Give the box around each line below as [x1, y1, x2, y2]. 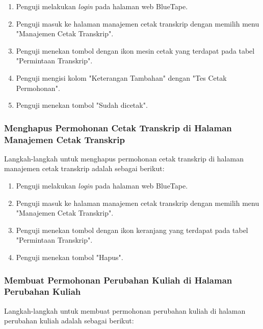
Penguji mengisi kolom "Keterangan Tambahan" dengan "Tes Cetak [16, 72, 227, 83]
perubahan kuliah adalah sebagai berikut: [4, 315, 134, 326]
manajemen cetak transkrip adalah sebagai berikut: [4, 163, 165, 174]
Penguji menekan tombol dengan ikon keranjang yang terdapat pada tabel [16, 224, 248, 235]
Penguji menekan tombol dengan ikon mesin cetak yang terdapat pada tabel [16, 45, 255, 56]
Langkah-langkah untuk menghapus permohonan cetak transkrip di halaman [4, 153, 244, 163]
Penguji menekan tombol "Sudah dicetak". [16, 100, 148, 110]
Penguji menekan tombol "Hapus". [16, 252, 123, 263]
